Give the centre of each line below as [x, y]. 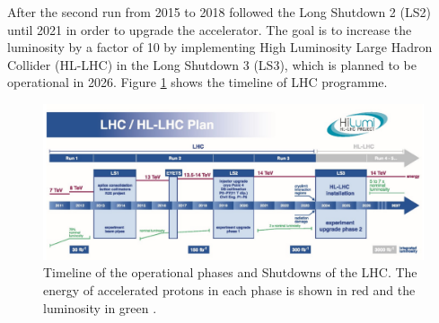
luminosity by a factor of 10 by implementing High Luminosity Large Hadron [220, 47]
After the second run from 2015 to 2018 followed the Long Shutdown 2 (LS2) [219, 12]
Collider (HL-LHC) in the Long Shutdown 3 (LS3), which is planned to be [212, 64]
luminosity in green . [100, 307]
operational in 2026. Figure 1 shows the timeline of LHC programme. [198, 82]
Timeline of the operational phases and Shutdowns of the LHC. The [230, 272]
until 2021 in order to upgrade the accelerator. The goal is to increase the [210, 29]
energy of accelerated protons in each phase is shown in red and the [229, 290]
